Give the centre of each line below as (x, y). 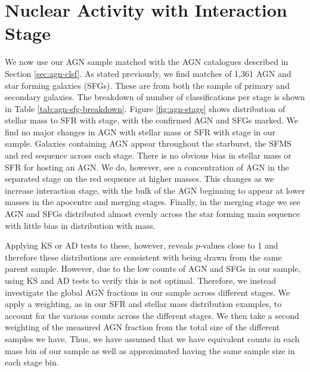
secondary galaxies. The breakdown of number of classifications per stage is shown (155, 97)
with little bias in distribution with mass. (80, 225)
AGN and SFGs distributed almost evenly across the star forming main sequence (152, 214)
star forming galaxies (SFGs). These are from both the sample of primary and (147, 85)
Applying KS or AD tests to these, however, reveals (99, 245)
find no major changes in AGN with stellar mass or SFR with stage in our (140, 131)
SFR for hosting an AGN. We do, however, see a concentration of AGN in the (147, 167)
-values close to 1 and (239, 245)
